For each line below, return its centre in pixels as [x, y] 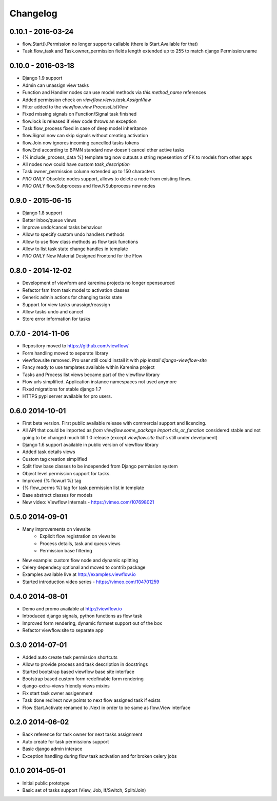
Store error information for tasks [56, 319]
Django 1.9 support [42, 78]
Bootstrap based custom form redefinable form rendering [83, 679]
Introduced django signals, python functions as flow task [82, 616]
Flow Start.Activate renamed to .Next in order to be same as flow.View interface [106, 707]
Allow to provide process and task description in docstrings [85, 664]
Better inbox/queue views [50, 220]
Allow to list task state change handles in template [75, 249]
